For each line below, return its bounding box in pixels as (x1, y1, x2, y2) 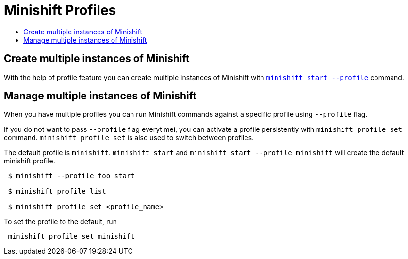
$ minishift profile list (8, 187, 106, 195)
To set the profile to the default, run (4, 217, 117, 226)
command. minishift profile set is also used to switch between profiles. (4, 133, 254, 142)
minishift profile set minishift (8, 232, 135, 241)
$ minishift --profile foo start (8, 172, 135, 180)
